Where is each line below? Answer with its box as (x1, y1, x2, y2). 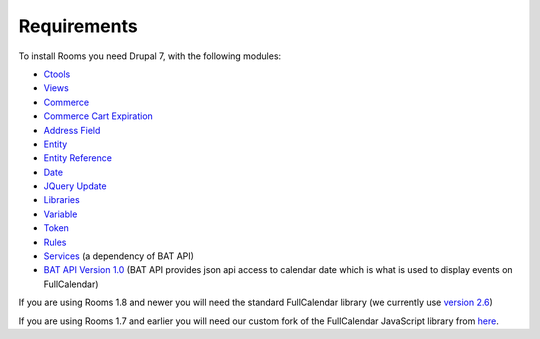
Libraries (43, 194, 80, 206)
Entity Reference (43, 152, 112, 164)
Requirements (18, 15, 139, 37)
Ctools (43, 68, 71, 80)
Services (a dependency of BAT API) (43, 250, 195, 262)
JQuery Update (43, 180, 107, 192)
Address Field (43, 124, 101, 136)
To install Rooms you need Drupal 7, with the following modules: (18, 50, 282, 62)
